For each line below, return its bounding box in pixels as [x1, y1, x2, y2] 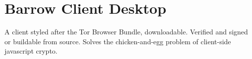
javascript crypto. [4, 46, 58, 56]
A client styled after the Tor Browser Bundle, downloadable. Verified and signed [4, 27, 248, 37]
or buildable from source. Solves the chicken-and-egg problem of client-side [4, 36, 231, 46]
